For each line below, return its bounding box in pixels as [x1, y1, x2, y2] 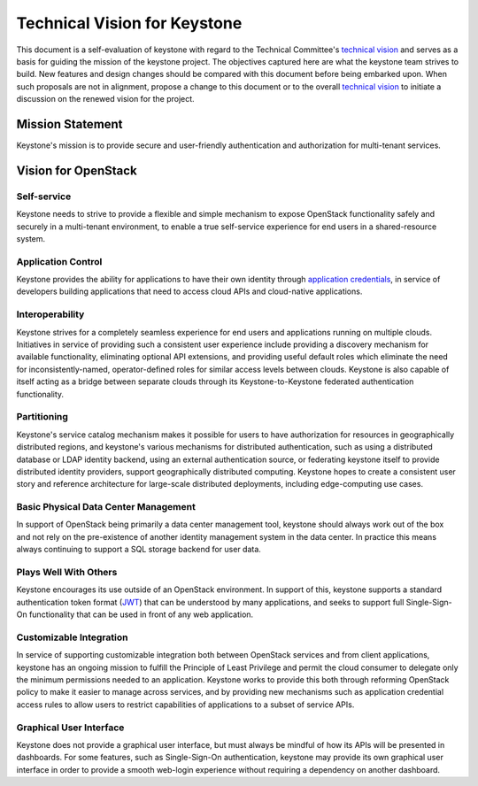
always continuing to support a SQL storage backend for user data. [16, 544, 261, 555]
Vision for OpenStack [16, 163, 137, 178]
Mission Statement [16, 116, 123, 132]
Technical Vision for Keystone [16, 13, 243, 33]
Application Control [16, 255, 103, 267]
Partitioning [16, 411, 68, 423]
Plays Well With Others [16, 566, 118, 578]
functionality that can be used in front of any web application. [28, 609, 254, 620]
